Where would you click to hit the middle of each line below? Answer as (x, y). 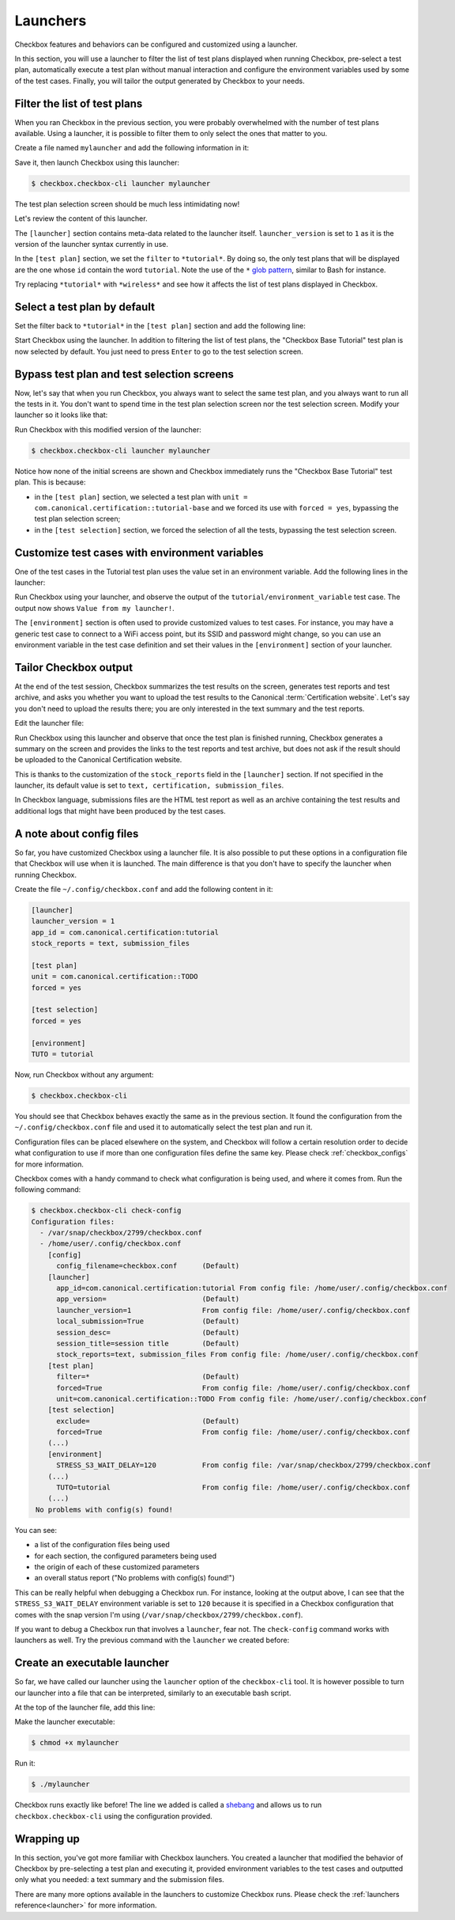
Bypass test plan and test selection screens (124, 374)
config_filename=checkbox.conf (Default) (148, 1266)
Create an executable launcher (92, 1663)
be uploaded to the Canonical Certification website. (98, 760)
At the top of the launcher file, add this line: (85, 1708)
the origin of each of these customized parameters (117, 1566)
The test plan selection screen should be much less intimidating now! (127, 204)
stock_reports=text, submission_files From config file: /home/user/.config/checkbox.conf (237, 1355)
